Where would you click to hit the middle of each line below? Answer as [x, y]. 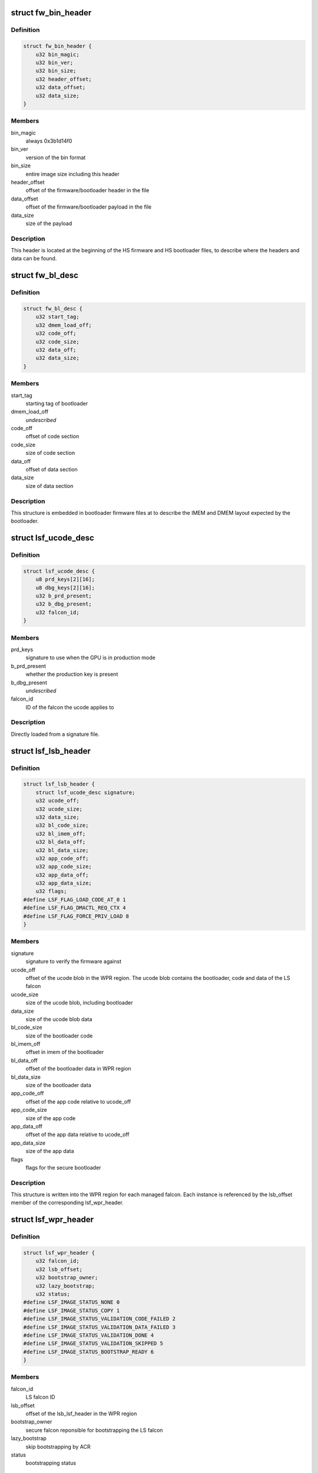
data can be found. [34, 259]
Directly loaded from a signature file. [55, 734]
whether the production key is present [72, 674]
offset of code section [52, 437]
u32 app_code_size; [64, 867]
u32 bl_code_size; [62, 825]
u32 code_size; [57, 341]
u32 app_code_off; [62, 858]
